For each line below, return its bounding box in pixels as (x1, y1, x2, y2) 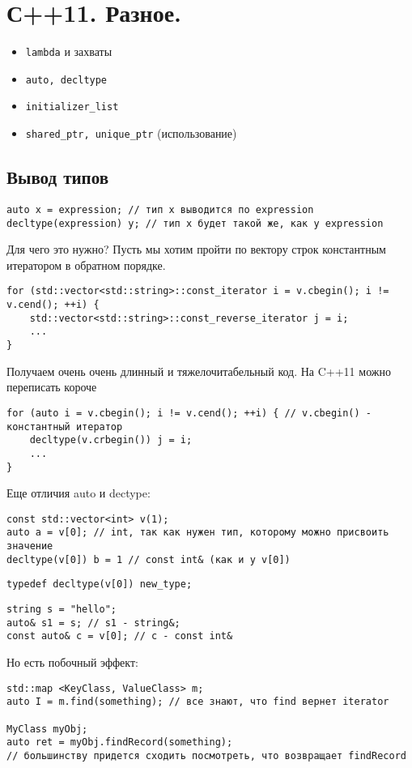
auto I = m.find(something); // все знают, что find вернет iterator (6, 696, 389, 708)
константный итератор (6, 420, 123, 433)
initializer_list (25, 101, 119, 113)
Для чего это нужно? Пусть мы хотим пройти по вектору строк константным (6, 241, 386, 258)
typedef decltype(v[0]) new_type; (6, 578, 193, 591)
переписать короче (6, 378, 97, 395)
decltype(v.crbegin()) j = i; (29, 434, 193, 446)
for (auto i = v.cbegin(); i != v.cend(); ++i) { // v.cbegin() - (6, 407, 372, 419)
